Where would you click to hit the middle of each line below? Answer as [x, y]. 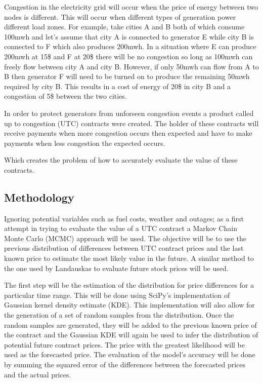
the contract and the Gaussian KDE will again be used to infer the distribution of [131, 335]
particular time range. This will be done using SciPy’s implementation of [117, 295]
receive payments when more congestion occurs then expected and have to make [128, 133]
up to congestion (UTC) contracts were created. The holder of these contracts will [131, 123]
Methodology [39, 197]
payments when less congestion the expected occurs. [85, 143]
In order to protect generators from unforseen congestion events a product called [129, 113]
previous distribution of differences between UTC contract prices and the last [124, 248]
